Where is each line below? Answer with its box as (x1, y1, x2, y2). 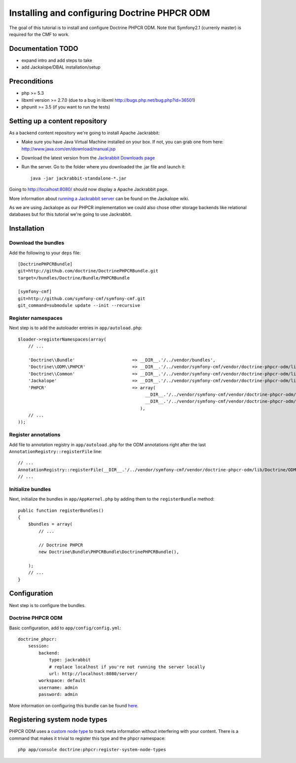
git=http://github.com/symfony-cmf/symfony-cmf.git (18, 296, 146, 301)
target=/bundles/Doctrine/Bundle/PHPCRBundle (18, 275, 130, 281)
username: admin (38, 685, 78, 690)
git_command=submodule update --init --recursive (18, 303, 141, 308)
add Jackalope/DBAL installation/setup (21, 64, 101, 70)
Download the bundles (9, 239, 65, 246)
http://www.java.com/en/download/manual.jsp (21, 146, 116, 152)
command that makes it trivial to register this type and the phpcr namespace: (9, 735, 166, 741)
